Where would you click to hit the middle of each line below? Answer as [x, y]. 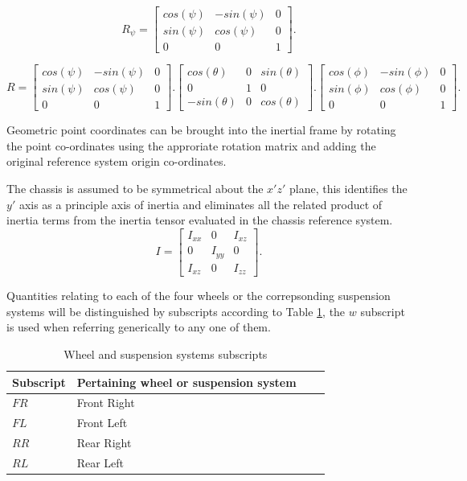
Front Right [106, 403]
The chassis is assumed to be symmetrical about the [135, 188]
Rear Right [104, 443]
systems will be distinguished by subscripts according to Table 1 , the [176, 311]
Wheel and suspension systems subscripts [166, 354]
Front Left [102, 423]
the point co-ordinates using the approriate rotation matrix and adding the [191, 145]
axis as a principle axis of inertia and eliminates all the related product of [201, 204]
